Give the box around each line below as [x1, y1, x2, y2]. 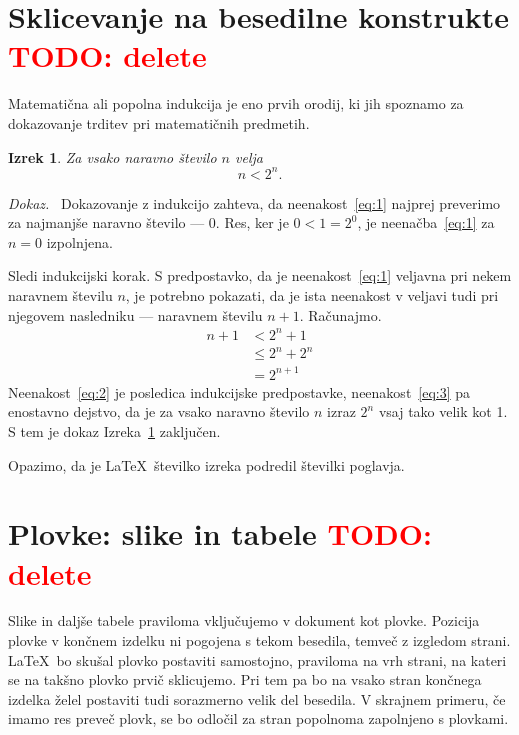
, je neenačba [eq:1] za [357, 212, 495, 233]
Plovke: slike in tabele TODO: [8, 513, 432, 554]
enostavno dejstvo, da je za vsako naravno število [8, 401, 310, 422]
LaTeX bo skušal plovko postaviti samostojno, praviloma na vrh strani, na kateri [8, 649, 507, 670]
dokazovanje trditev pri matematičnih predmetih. [8, 112, 310, 133]
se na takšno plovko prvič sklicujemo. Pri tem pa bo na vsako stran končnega [8, 669, 482, 690]
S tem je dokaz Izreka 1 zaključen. [8, 420, 221, 441]
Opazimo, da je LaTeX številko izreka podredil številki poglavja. [8, 454, 405, 475]
